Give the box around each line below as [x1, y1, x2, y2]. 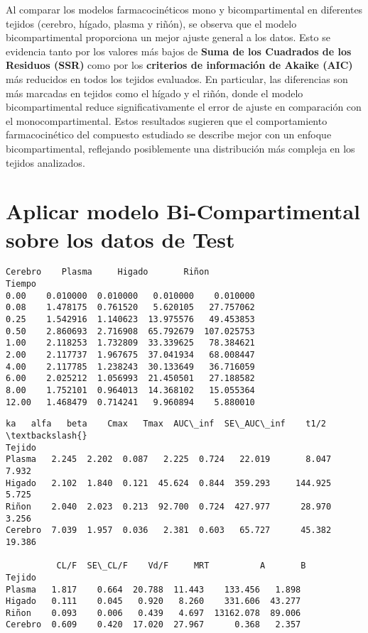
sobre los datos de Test [6, 224, 235, 253]
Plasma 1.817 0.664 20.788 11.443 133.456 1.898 [6, 584, 301, 595]
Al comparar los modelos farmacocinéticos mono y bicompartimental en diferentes [6, 2, 363, 16]
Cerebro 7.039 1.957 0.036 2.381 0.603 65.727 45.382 [6, 525, 332, 536]
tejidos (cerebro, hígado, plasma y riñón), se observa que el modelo [6, 16, 297, 31]
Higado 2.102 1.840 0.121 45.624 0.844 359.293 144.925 [6, 478, 332, 488]
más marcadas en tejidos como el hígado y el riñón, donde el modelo [6, 85, 303, 100]
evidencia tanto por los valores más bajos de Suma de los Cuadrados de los [6, 43, 352, 58]
